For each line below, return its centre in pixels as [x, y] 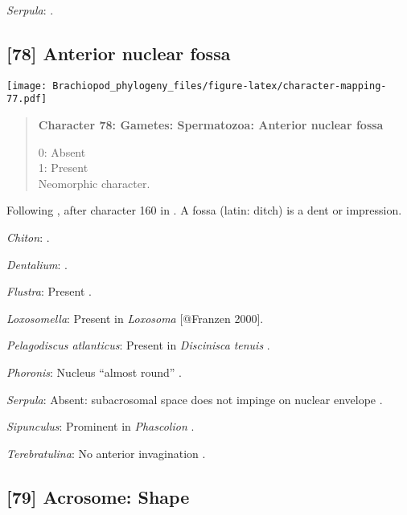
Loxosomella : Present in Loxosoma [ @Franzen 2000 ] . [135, 318]
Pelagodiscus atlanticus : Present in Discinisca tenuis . [138, 345]
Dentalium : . [37, 264]
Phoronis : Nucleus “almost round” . [94, 372]
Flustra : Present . [49, 291]
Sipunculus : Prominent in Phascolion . [101, 426]
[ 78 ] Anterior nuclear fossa [119, 53]
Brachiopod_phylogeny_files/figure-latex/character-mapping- [220, 86]
